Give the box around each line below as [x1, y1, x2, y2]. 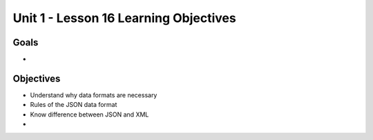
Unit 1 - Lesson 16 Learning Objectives [12, 10, 236, 26]
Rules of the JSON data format [30, 101, 117, 109]
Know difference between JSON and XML [30, 110, 149, 119]
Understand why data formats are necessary [30, 90, 157, 99]
